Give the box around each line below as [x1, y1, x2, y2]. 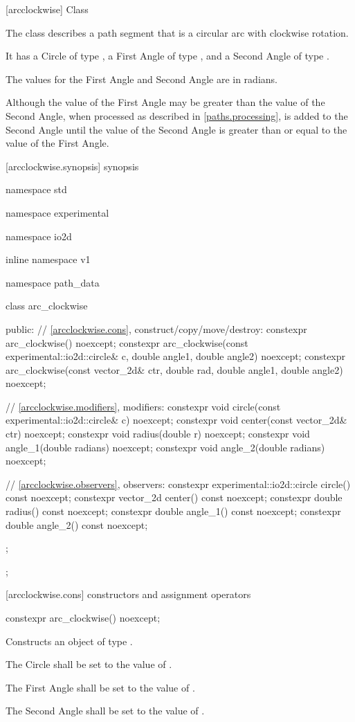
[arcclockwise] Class [6, 2, 89, 16]
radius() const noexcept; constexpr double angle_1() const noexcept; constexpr [6, 504, 341, 518]
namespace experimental [6, 205, 109, 219]
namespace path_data [6, 275, 100, 289]
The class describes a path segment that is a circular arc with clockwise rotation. [6, 25, 349, 39]
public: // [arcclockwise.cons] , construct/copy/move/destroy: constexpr [6, 321, 307, 336]
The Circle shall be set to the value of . [6, 657, 172, 671]
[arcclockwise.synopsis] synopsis [6, 159, 139, 173]
